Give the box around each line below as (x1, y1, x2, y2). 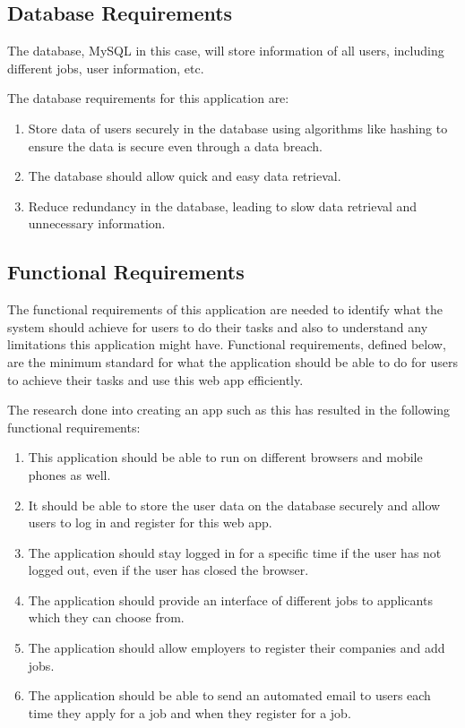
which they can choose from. (28, 608, 185, 627)
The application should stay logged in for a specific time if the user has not (28, 543, 442, 561)
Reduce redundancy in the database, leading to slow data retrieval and (28, 196, 418, 215)
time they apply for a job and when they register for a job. (28, 703, 351, 722)
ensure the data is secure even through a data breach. (28, 136, 323, 155)
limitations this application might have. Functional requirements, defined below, (7, 335, 446, 354)
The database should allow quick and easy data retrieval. (28, 167, 341, 185)
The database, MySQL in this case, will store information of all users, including (7, 41, 444, 60)
